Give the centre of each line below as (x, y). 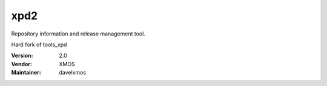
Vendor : (22, 64)
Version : (22, 56)
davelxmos (73, 73)
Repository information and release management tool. (78, 34)
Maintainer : (26, 73)
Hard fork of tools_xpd (39, 45)
